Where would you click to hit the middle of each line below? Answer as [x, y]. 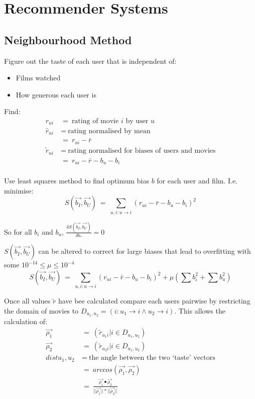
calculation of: [26, 321]
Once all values [27, 301]
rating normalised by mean [109, 131]
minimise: [19, 190]
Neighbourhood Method [68, 39]
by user [137, 121]
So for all [18, 231]
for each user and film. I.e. [197, 181]
